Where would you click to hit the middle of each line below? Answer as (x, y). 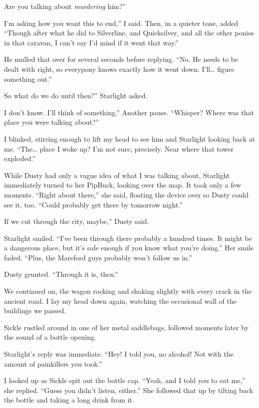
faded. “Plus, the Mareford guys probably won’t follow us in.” (98, 257)
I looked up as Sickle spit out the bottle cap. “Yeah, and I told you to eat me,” (125, 380)
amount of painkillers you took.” (53, 363)
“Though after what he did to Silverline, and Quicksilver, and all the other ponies (129, 33)
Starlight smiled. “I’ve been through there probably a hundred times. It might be (128, 238)
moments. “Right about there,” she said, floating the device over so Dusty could (127, 194)
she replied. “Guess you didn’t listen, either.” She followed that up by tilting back (129, 390)
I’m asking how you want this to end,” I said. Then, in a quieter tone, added (121, 23)
